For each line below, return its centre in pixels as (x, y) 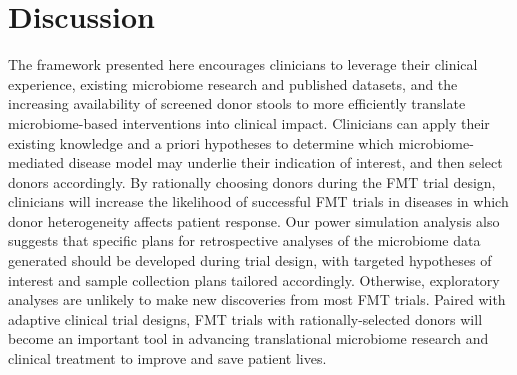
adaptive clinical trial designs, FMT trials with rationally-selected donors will (245, 318)
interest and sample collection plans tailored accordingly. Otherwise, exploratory (254, 279)
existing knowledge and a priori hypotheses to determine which (201, 142)
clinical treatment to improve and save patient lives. (167, 358)
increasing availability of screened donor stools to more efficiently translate (237, 103)
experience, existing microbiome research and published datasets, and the (233, 83)
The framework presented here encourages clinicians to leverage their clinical (243, 64)
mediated (36, 162)
